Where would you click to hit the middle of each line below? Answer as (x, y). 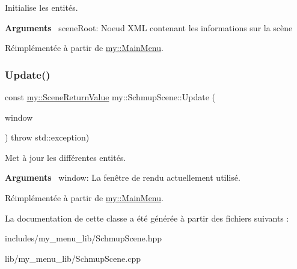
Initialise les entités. (41, 7)
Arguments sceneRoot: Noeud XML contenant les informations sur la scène (149, 27)
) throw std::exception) (47, 137)
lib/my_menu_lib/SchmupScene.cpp (73, 258)
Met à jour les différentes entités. (66, 157)
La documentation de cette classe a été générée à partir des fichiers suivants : (147, 218)
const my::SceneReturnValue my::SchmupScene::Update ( (110, 97)
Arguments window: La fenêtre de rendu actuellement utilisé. (123, 177)
